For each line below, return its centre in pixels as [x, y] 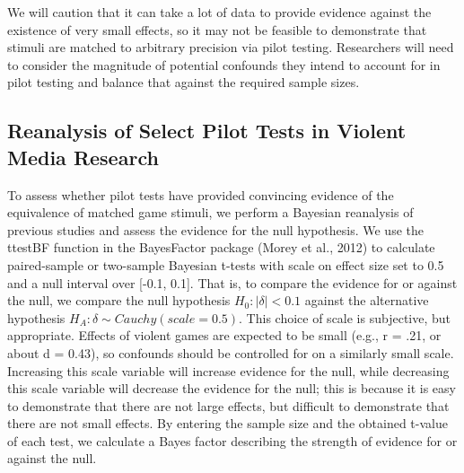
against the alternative [367, 300]
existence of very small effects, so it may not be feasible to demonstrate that [217, 29]
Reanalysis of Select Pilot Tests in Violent [207, 131]
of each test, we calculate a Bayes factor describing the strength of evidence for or [232, 440]
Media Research [83, 157]
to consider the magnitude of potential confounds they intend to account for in [224, 64]
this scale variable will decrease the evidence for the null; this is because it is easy [232, 388]
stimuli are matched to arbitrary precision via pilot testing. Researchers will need [231, 47]
